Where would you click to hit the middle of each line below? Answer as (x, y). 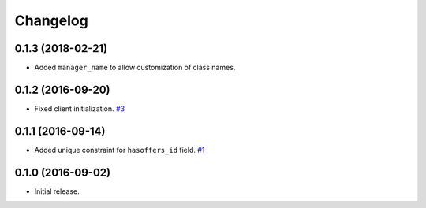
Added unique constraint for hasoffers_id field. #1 (120, 150)
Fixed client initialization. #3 (80, 108)
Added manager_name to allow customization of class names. (135, 68)
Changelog (51, 20)
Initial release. (57, 191)
